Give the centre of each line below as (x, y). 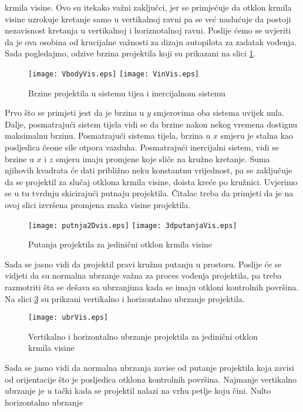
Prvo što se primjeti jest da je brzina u (75, 113)
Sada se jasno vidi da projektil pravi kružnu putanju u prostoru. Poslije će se (143, 264)
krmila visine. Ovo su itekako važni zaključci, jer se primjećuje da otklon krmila (148, 7)
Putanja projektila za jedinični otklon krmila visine (120, 244)
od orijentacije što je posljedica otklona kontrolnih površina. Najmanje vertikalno (151, 379)
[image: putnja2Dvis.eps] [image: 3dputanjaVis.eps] (133, 225)
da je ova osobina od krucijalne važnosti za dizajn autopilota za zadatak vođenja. (151, 41)
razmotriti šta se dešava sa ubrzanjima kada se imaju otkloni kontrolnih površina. (152, 287)
